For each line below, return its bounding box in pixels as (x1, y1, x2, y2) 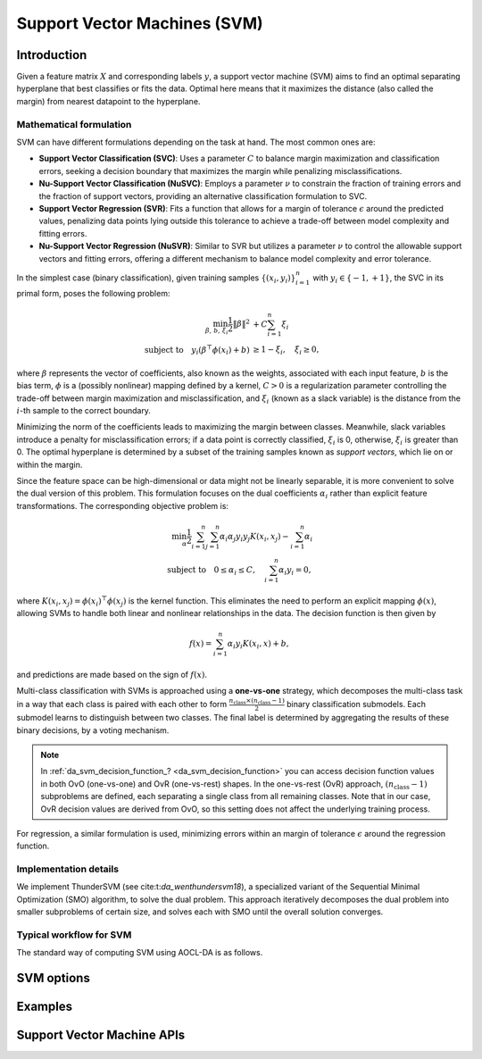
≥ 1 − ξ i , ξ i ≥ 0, (253, 345, 320, 357)
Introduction (16, 47, 87, 63)
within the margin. (16, 459, 83, 470)
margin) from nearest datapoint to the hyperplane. (16, 96, 201, 106)
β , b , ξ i (205, 327, 229, 337)
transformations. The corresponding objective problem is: (16, 500, 229, 511)
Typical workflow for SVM (16, 929, 132, 941)
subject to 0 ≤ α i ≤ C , (166, 564, 256, 577)
